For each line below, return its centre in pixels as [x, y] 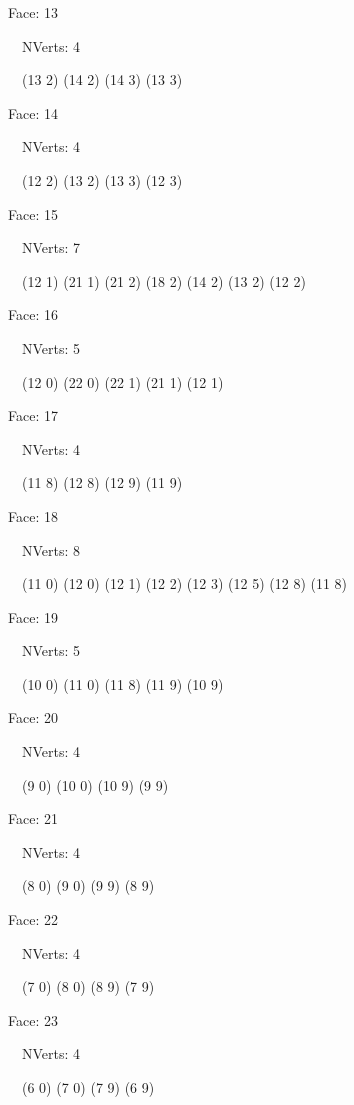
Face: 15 [33, 213]
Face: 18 [33, 515]
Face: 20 [33, 717]
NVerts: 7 [51, 247]
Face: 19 [33, 616]
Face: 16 [33, 314]
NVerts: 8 [51, 549]
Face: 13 [33, 12]
